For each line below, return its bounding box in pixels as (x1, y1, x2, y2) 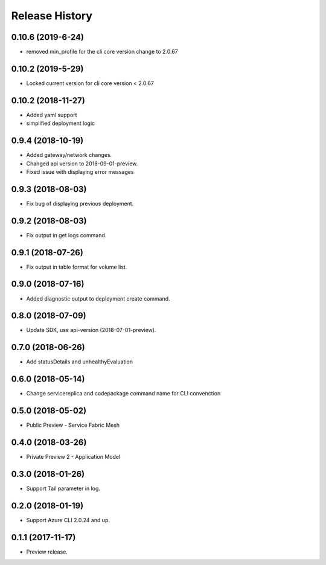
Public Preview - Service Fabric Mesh (26, 421, 120, 429)
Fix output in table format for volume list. (26, 263, 127, 270)
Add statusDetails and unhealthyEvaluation (26, 358, 133, 365)
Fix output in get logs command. (26, 231, 107, 238)
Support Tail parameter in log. (26, 485, 101, 492)
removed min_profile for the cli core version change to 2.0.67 (26, 48, 178, 56)
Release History (11, 9, 93, 22)
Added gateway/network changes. (26, 152, 112, 159)
